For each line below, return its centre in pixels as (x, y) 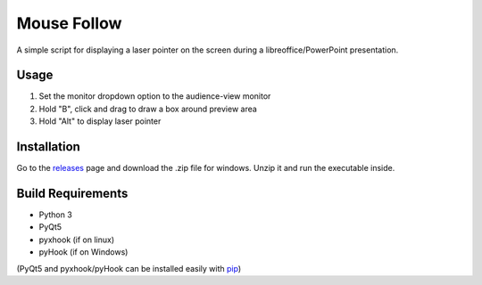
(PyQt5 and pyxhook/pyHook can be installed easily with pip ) (129, 268)
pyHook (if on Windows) (83, 252)
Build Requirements (72, 193)
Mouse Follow (69, 23)
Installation (48, 147)
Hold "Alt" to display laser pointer (100, 121)
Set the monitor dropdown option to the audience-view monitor (155, 96)
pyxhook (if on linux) (77, 240)
